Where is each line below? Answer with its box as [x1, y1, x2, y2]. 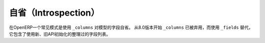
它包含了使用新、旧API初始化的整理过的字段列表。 [9, 31, 111, 37]
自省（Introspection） [9, 7, 100, 18]
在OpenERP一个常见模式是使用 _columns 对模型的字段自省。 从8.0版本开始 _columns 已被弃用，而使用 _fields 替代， [9, 24, 253, 30]
